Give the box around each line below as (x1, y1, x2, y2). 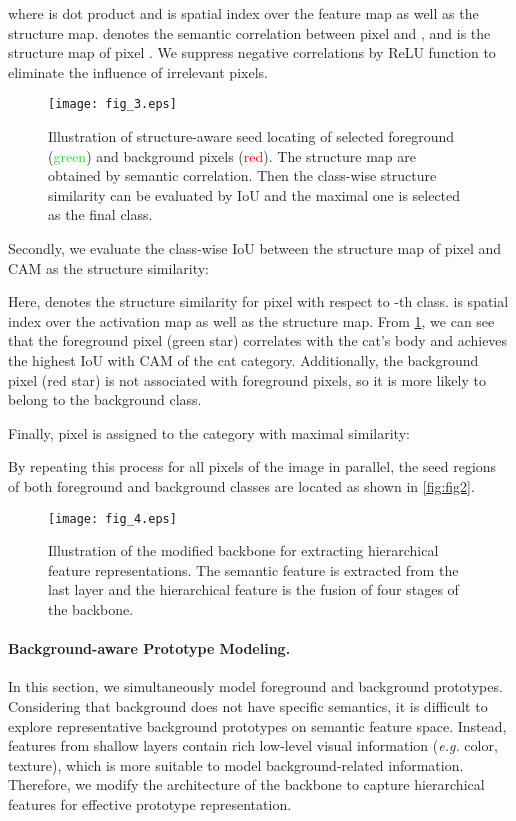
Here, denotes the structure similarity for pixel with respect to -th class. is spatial (8, 291, 509, 312)
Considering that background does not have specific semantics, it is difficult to (8, 695, 488, 716)
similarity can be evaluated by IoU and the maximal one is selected (48, 184, 461, 205)
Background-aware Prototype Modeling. (8, 638, 291, 659)
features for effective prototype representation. (8, 793, 292, 814)
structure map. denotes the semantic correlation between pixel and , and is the (8, 22, 491, 43)
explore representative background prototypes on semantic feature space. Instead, (8, 715, 507, 736)
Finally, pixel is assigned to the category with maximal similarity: (8, 422, 410, 443)
